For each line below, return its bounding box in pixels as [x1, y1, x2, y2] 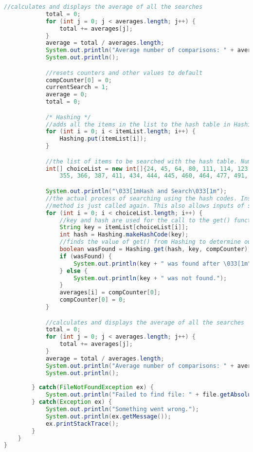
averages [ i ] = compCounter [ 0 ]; [59, 289, 161, 296]
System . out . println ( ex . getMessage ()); [45, 413, 171, 420]
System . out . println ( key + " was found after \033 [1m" [73, 260, 252, 267]
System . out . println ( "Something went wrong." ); [45, 406, 199, 413]
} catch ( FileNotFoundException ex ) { [32, 384, 154, 391]
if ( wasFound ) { [59, 253, 112, 260]
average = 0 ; [45, 91, 88, 98]
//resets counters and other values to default [45, 69, 203, 76]
